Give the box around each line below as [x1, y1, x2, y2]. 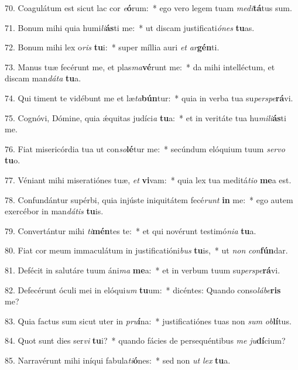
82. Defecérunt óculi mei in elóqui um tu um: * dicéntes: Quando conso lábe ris [5, 283, 281, 296]
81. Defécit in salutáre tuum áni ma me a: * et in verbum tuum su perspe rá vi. [5, 263, 280, 276]
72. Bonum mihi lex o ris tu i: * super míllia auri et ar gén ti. [5, 41, 220, 53]
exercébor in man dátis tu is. [5, 205, 104, 217]
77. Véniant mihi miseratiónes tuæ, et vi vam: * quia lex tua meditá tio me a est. [5, 173, 292, 186]
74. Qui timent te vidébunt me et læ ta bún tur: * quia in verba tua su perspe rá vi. [5, 91, 293, 104]
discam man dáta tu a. [5, 72, 81, 84]
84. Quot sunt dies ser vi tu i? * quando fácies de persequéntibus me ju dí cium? [5, 334, 286, 347]
